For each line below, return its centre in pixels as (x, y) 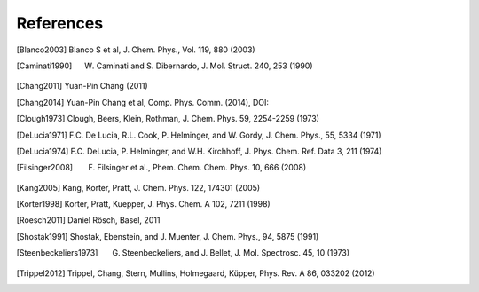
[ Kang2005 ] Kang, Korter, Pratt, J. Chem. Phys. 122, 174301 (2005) (138, 187)
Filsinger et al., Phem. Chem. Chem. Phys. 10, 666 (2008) (201, 168)
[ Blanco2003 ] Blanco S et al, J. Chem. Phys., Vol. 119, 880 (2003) (136, 50)
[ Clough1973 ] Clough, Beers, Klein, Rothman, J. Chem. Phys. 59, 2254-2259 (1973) (168, 119)
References (60, 23)
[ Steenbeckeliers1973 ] (57, 253)
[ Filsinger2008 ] (45, 168)
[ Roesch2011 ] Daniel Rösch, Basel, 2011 (88, 220)
